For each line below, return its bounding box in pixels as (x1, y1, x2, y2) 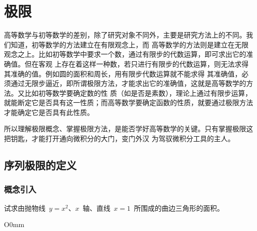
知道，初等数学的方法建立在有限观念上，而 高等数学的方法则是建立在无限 (10, 39, 249, 49)
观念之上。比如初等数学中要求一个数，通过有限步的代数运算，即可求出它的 (4, 49, 246, 59)
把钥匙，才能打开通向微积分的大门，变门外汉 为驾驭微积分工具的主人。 (4, 133, 235, 144)
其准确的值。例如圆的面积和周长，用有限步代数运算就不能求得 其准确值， (4, 68, 242, 78)
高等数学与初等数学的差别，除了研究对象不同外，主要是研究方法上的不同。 (4, 30, 246, 40)
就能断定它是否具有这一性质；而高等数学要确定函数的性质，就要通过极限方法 (4, 97, 253, 108)
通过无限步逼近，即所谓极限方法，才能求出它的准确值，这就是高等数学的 (10, 78, 246, 88)
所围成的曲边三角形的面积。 (133, 202, 224, 213)
